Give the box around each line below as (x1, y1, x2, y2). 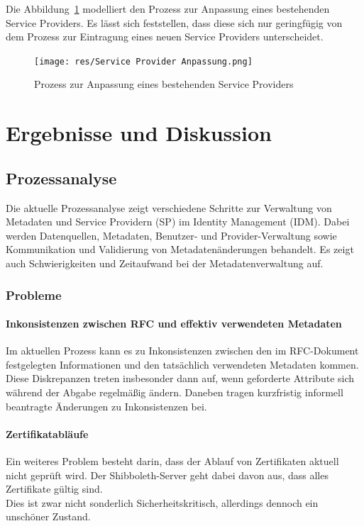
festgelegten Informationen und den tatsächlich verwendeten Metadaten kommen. (6, 357, 359, 371)
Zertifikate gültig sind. (6, 481, 103, 496)
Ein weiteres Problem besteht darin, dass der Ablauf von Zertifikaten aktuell (6, 453, 339, 468)
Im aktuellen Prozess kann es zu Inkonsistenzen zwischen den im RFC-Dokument (6, 343, 359, 358)
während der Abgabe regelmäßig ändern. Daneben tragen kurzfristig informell (6, 385, 343, 399)
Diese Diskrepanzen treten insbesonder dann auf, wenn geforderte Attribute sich (6, 371, 355, 386)
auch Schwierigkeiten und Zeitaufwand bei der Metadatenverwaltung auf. (6, 255, 324, 270)
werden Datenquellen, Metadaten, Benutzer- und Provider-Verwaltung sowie (6, 228, 337, 242)
